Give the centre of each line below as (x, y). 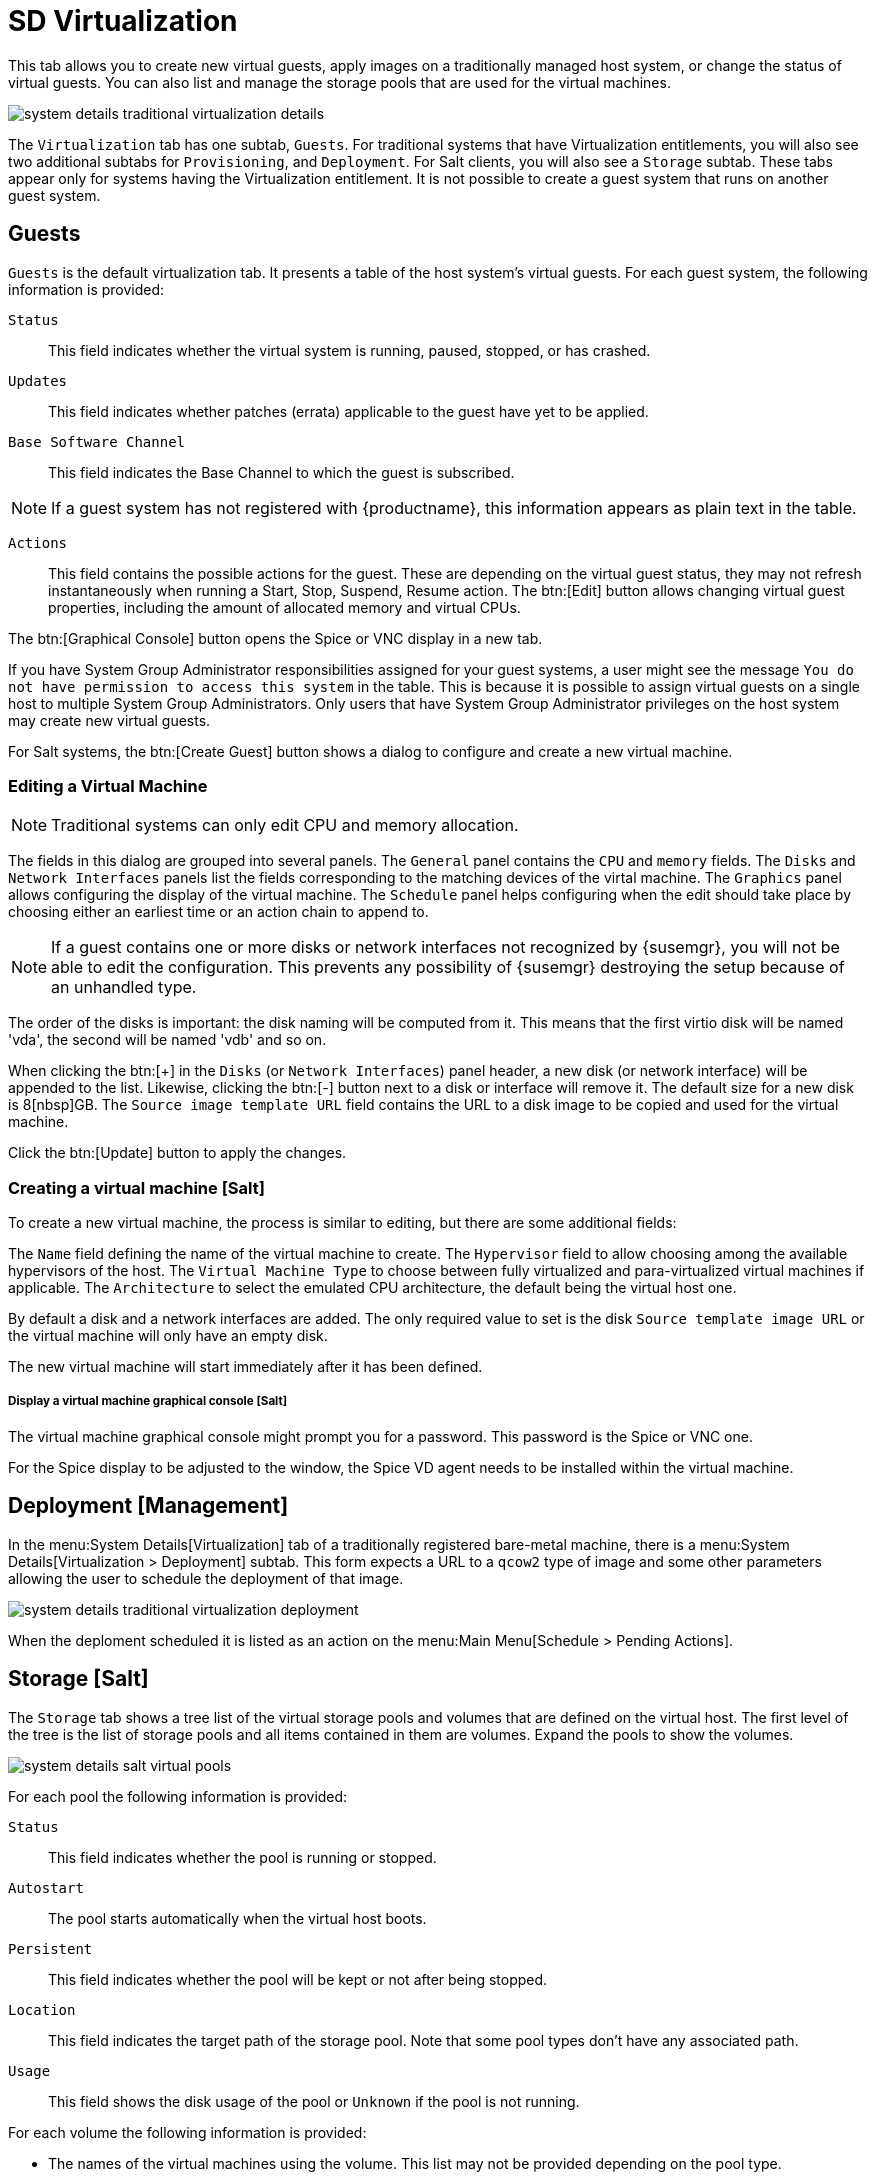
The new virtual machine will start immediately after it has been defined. (245, 1367)
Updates (38, 380)
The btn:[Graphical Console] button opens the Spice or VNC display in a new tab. (275, 638)
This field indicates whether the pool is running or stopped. (242, 1857)
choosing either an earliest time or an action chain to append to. (218, 912)
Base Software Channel (97, 441)
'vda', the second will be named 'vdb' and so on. (167, 1040)
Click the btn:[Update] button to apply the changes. (177, 1153)
